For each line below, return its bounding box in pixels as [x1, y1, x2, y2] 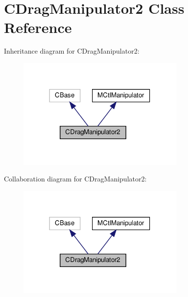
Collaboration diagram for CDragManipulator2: [4, 174, 147, 184]
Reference [4, 17, 72, 37]
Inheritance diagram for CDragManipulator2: [4, 46, 140, 56]
